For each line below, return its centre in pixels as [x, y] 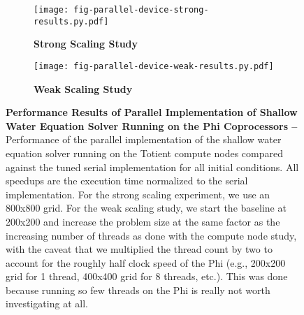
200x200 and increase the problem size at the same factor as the [143, 221]
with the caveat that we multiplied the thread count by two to [139, 249]
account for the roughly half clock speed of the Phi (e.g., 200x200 [146, 262]
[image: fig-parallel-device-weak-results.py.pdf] [154, 66]
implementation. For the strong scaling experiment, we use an [138, 194]
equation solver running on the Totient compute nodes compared [144, 153]
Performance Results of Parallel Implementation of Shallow [152, 112]
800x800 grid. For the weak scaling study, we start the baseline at [146, 208]
